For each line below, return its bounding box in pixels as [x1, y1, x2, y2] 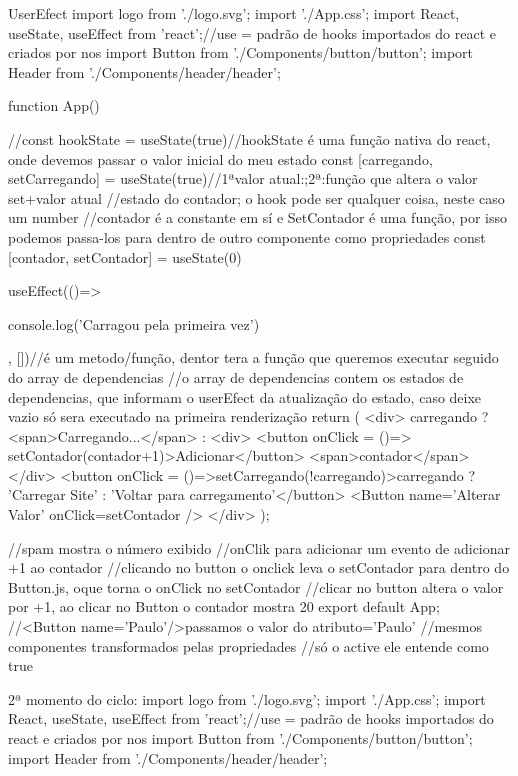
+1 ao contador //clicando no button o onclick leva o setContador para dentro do [8, 557, 510, 578]
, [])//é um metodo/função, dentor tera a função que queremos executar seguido [8, 347, 499, 368]
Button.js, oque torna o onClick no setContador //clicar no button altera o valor [8, 576, 504, 597]
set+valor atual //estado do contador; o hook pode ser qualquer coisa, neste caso [8, 187, 505, 208]
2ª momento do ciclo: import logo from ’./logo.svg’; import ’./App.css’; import [8, 688, 486, 709]
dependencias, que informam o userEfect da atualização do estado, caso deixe [8, 386, 482, 407]
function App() [8, 95, 100, 116]
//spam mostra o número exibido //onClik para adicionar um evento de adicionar [8, 537, 511, 558]
